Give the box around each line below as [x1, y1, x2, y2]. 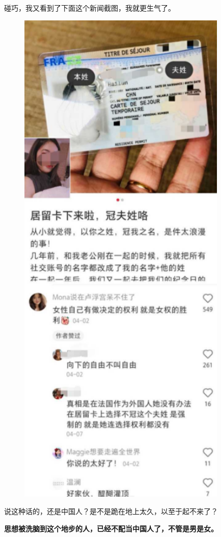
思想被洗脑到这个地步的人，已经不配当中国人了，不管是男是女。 [4, 523, 218, 533]
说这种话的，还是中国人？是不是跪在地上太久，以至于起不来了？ [4, 506, 218, 517]
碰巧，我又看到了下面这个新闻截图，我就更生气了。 [4, 3, 175, 13]
